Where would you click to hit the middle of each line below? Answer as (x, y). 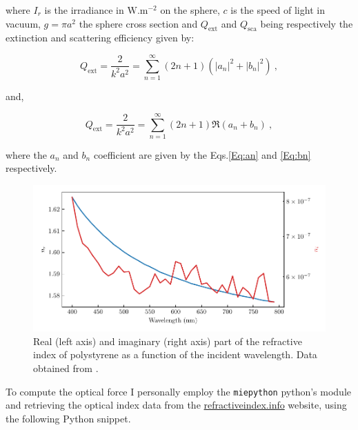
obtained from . (66, 368)
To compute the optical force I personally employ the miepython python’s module (179, 391)
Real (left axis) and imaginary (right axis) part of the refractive (168, 341)
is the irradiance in (84, 10)
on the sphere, (190, 10)
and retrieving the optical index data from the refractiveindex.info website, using (176, 405)
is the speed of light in (278, 10)
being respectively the (307, 23)
